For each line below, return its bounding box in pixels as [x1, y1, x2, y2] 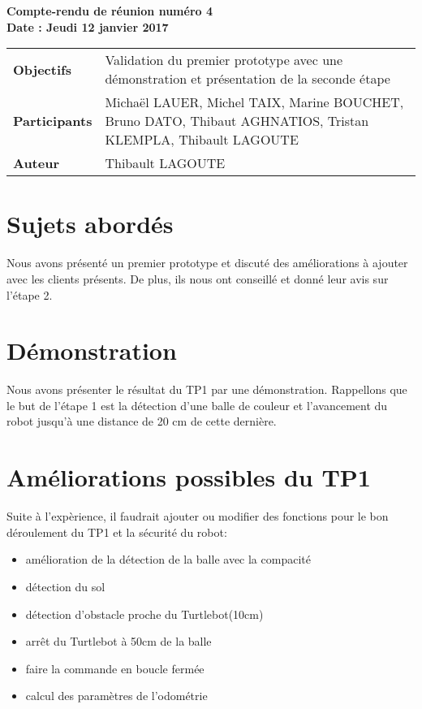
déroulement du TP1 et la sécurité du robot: [6, 523, 227, 540]
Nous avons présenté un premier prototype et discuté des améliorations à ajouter [6, 254, 408, 271]
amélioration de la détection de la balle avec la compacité [25, 551, 311, 568]
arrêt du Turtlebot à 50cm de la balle [25, 633, 212, 650]
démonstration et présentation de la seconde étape [105, 69, 390, 89]
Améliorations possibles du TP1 [6, 460, 371, 494]
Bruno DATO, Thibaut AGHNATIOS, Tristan [105, 111, 369, 131]
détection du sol [25, 577, 105, 594]
